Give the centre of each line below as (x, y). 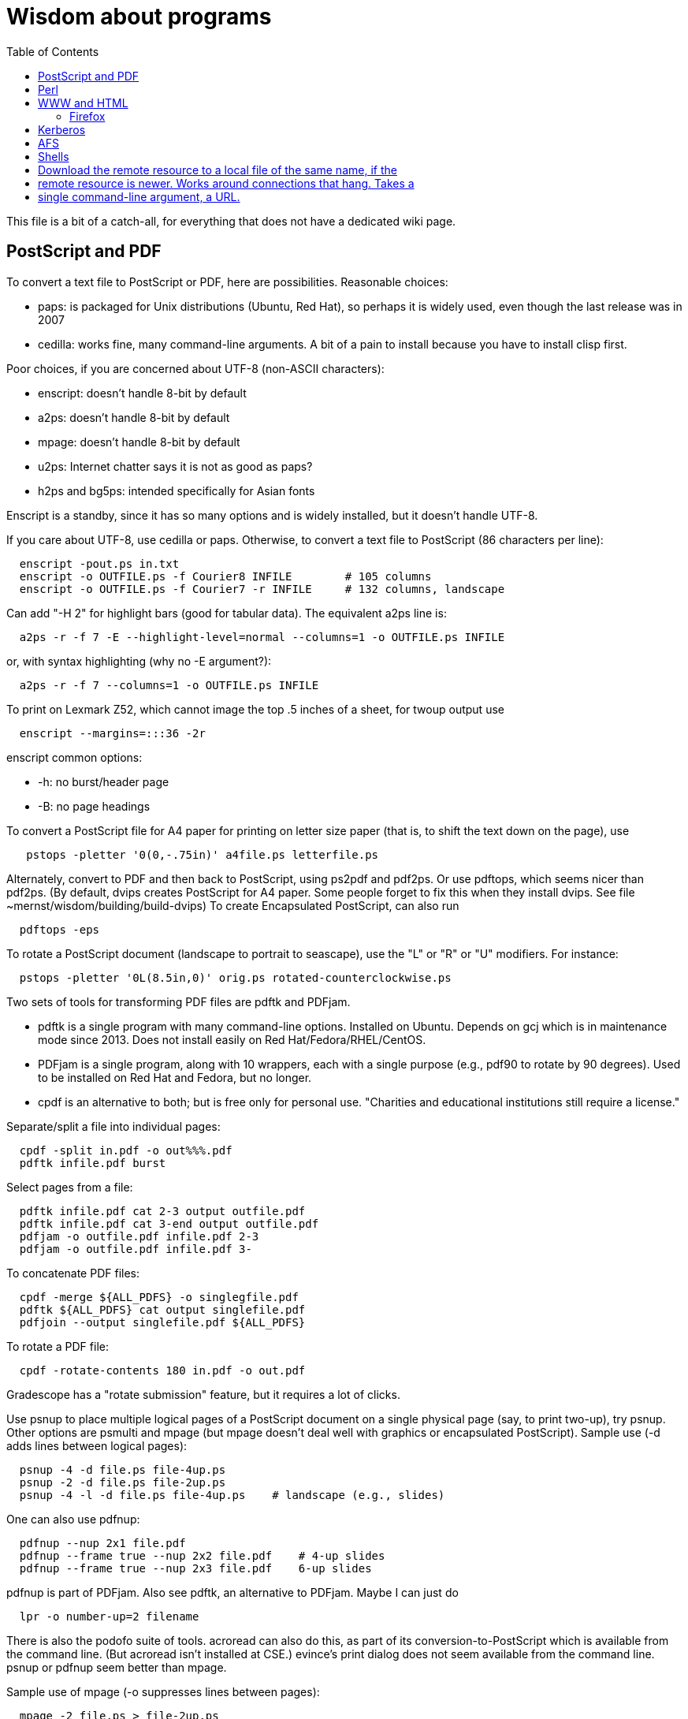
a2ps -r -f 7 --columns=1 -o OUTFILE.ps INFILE (169, 685)
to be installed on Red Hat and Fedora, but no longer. (175, 1077)
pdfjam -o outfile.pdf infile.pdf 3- (136, 1249)
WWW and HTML (83, 103)
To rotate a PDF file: (58, 1346)
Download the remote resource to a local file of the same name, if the (218, 170)
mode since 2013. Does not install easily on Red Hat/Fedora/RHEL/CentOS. (232, 1039)
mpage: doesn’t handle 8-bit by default (139, 442)
